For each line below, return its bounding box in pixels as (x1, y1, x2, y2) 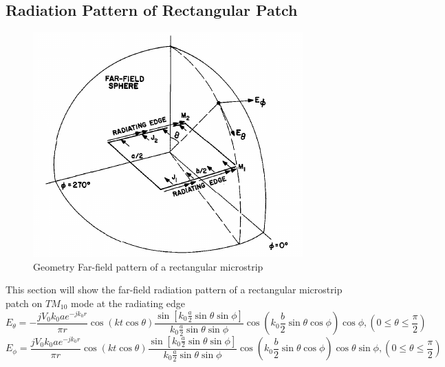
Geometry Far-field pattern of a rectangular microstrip (33, 259, 263, 273)
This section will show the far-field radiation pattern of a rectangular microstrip (6, 282, 343, 297)
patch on (6, 295, 43, 310)
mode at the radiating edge (70, 295, 186, 310)
